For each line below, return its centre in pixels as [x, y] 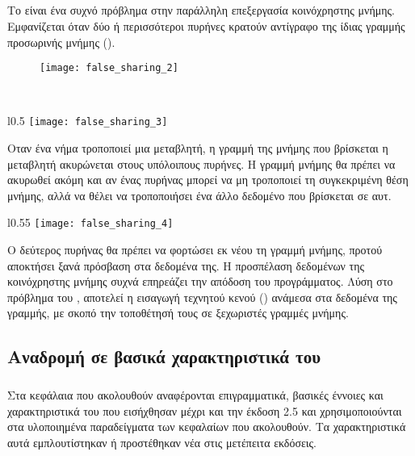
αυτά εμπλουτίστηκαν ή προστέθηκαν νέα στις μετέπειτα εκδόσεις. [162, 442]
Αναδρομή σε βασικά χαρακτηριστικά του [164, 356]
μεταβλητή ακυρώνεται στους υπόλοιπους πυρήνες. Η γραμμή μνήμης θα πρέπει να [201, 163]
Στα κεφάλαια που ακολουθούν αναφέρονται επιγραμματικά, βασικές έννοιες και [195, 395]
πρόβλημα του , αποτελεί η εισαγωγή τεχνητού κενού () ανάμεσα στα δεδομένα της [202, 297]
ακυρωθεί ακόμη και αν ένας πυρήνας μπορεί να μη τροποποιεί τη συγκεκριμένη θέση [208, 180]
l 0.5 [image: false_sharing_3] [88, 121]
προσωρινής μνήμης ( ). [61, 42]
